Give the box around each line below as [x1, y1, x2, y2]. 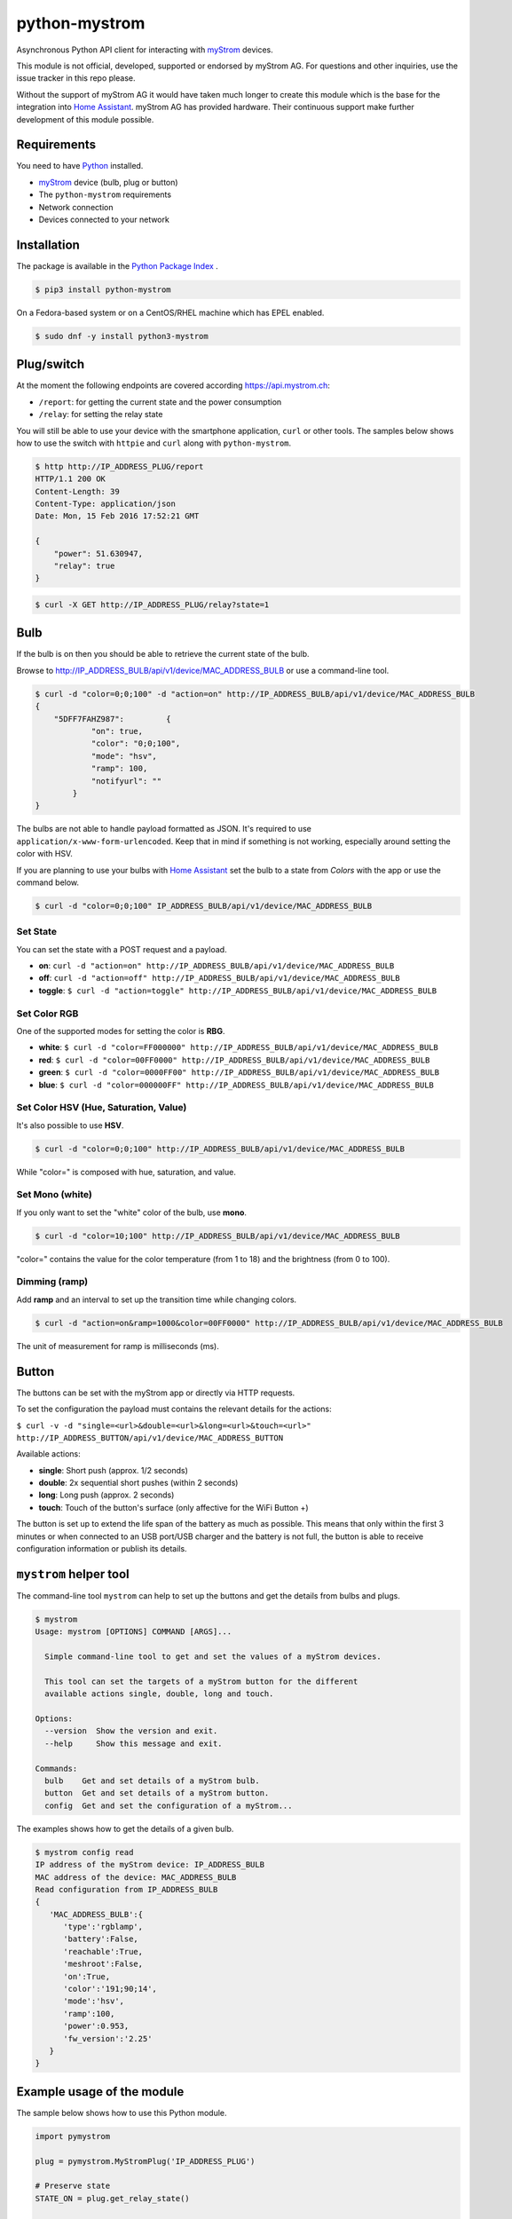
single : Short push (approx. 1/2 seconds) [38, 1465, 188, 1475]
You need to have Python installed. [16, 161, 144, 171]
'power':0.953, [63, 2021, 130, 2032]
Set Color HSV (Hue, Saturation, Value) [16, 1102, 187, 1114]
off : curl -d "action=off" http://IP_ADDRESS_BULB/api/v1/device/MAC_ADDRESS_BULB [38, 973, 400, 983]
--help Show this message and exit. [44, 1738, 223, 1749]
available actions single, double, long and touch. [44, 1689, 274, 1699]
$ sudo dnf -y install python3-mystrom [35, 331, 209, 341]
